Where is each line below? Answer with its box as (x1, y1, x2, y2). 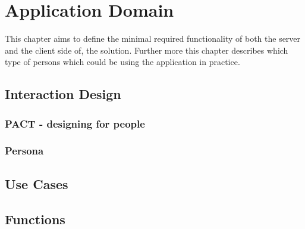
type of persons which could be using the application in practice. (5, 55, 240, 68)
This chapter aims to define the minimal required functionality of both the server (5, 32, 301, 45)
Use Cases (5, 174, 68, 193)
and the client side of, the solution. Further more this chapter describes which (5, 44, 288, 56)
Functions (5, 209, 65, 228)
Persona (5, 143, 44, 158)
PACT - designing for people (5, 116, 145, 131)
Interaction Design (5, 85, 121, 103)
